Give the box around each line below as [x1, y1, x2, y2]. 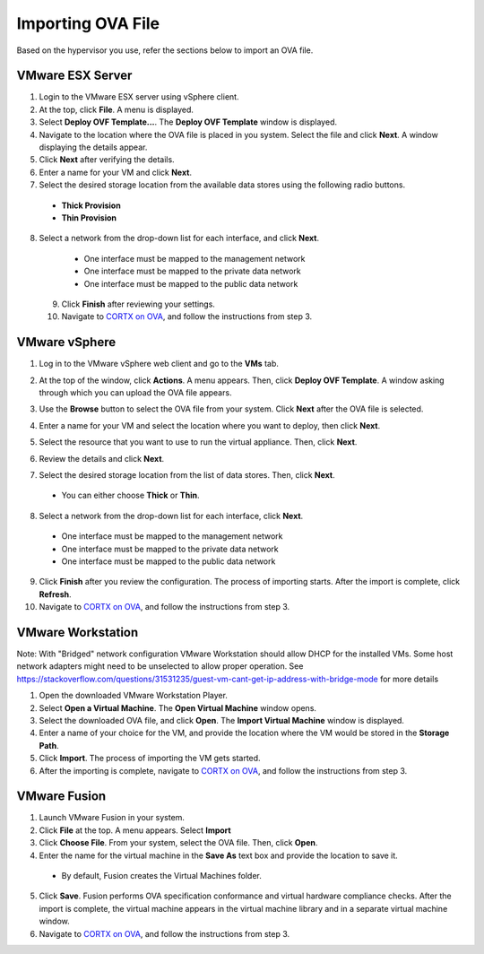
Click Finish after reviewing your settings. [61, 299, 215, 309]
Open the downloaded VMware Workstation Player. [39, 690, 229, 701]
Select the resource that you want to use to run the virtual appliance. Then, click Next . [39, 437, 358, 447]
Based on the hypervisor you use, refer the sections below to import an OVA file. [16, 45, 314, 56]
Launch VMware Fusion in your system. [39, 812, 186, 823]
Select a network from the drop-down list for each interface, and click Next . [39, 233, 320, 244]
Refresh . [39, 588, 72, 600]
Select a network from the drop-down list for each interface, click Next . [39, 510, 304, 521]
